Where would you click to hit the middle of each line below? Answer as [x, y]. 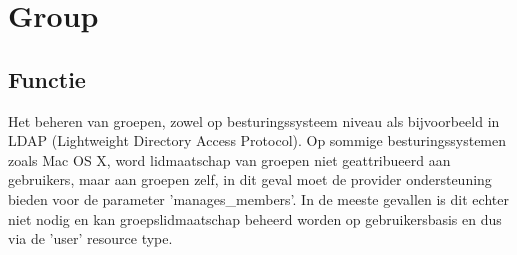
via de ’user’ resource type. [90, 238]
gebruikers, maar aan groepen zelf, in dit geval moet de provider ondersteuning [250, 179]
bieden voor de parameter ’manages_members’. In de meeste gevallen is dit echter [258, 198]
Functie [47, 78]
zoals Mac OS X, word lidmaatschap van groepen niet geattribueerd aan [229, 159]
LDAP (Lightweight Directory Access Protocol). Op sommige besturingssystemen [257, 140]
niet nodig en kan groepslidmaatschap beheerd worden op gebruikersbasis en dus [255, 218]
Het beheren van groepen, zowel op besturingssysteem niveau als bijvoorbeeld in [254, 120]
